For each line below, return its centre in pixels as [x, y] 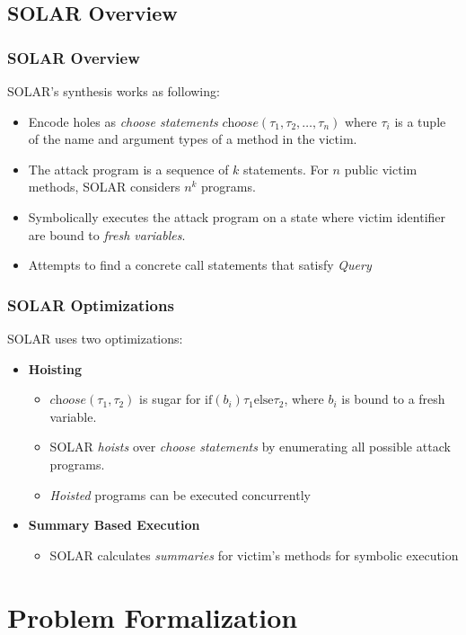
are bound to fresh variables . [107, 234]
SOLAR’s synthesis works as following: [114, 91]
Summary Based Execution [114, 525]
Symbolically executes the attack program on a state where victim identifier [237, 216]
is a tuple [420, 121]
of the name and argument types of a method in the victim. [193, 139]
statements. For [286, 169]
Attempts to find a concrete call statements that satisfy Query [200, 265]
